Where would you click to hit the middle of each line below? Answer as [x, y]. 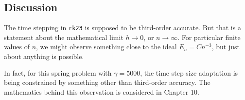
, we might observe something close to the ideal [106, 47]
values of [17, 47]
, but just [226, 47]
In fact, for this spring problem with [58, 72]
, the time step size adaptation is [189, 72]
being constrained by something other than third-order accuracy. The [107, 82]
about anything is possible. [44, 56]
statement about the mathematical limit [64, 37]
